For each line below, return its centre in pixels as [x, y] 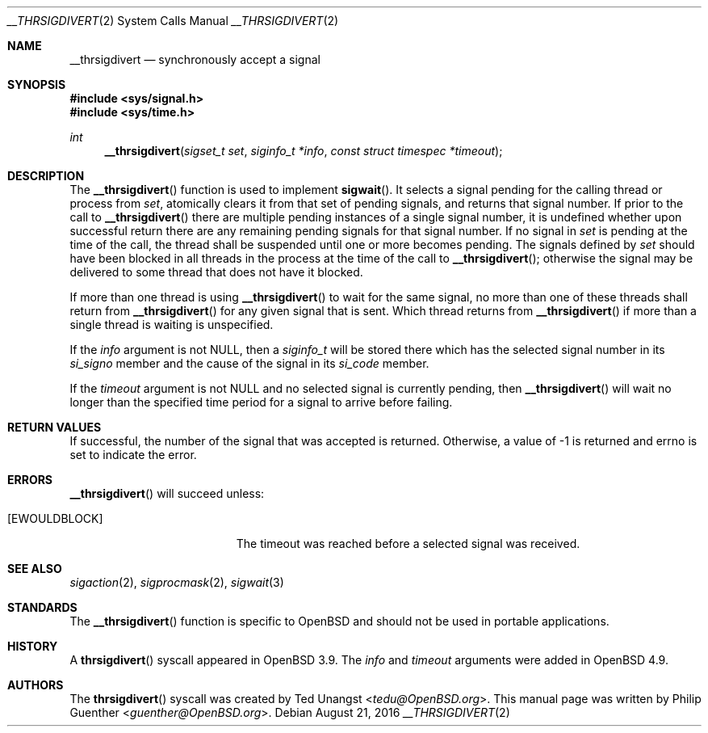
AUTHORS [36, 685]
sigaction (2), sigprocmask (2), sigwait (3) [177, 582]
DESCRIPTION [46, 176]
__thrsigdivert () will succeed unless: [167, 493]
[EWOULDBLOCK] [55, 518]
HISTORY [33, 646]
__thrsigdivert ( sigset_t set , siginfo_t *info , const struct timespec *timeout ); [304, 151]
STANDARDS [42, 607]
